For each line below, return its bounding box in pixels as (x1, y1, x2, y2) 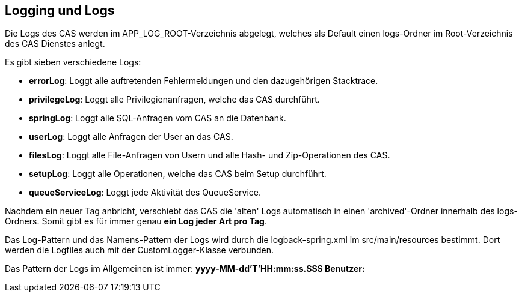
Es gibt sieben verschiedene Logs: (5, 57, 141, 68)
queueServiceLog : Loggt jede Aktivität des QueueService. (29, 187, 262, 198)
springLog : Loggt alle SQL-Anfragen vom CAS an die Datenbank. (29, 113, 286, 124)
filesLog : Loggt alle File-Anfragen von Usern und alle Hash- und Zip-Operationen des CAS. (29, 150, 390, 161)
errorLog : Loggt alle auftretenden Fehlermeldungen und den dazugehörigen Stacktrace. (29, 76, 378, 86)
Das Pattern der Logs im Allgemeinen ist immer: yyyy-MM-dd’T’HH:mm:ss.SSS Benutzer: (5, 263, 365, 274)
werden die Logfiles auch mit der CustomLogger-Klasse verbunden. (5, 245, 274, 256)
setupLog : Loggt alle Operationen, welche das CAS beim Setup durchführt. (29, 169, 327, 179)
